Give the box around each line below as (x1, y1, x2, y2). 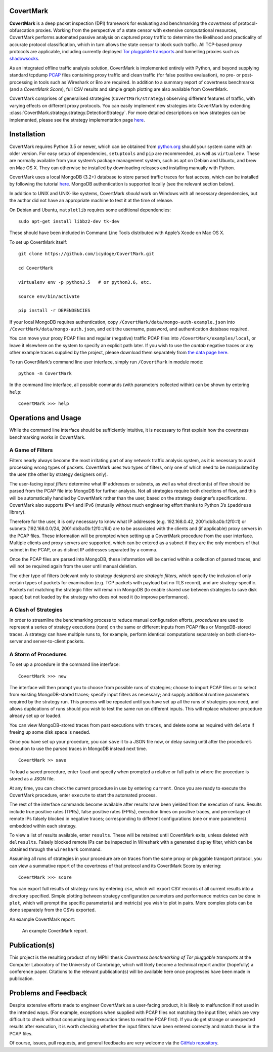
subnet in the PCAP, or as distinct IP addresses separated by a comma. (9, 547, 158, 553)
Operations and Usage (9, 414, 82, 423)
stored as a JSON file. (9, 776, 55, 782)
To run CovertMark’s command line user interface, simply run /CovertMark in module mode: (9, 359, 204, 365)
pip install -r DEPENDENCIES (18, 308, 90, 314)
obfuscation (9, 27, 35, 33)
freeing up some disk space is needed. (9, 729, 90, 735)
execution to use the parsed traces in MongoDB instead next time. (9, 745, 148, 752)
